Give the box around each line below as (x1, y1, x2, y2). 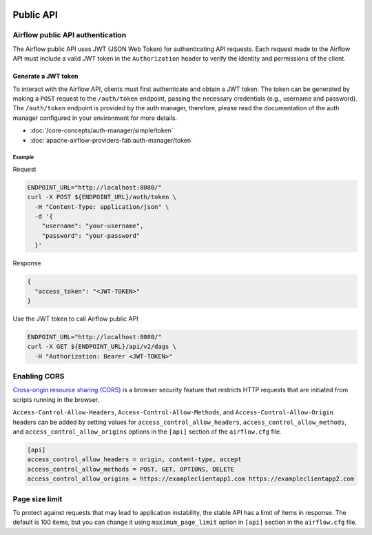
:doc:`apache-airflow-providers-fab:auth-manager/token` (30, 136, 193, 144)
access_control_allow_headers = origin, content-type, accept (27, 456, 242, 463)
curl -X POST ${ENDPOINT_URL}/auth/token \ (27, 193, 177, 201)
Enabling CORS (12, 372, 65, 381)
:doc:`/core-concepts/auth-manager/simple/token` (30, 126, 174, 134)
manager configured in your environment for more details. (12, 114, 178, 122)
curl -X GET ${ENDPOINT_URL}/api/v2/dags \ (27, 343, 177, 351)
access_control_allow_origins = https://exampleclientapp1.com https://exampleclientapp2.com (27, 475, 355, 483)
